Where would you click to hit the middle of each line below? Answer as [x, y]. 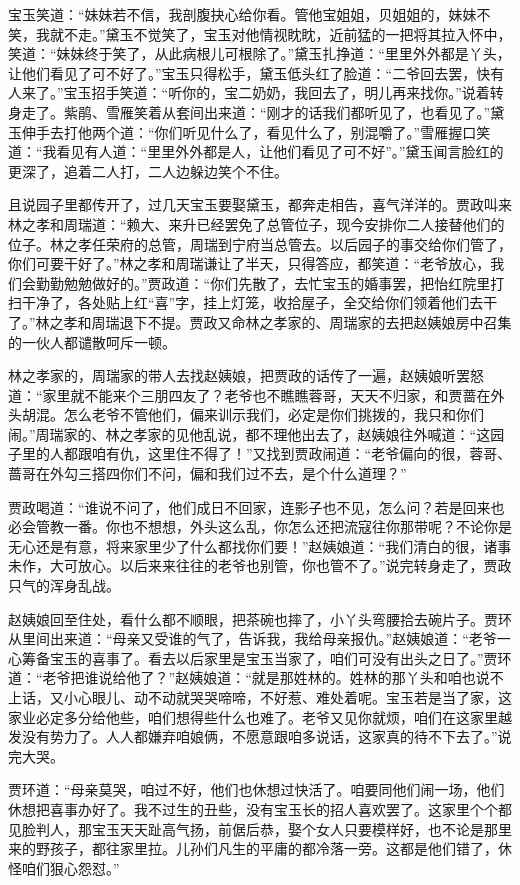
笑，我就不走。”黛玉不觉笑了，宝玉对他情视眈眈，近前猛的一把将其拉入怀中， [260, 33]
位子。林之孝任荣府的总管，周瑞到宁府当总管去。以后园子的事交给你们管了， [260, 243]
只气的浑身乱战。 [64, 585]
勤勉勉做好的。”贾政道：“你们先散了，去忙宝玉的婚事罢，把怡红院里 [270, 282]
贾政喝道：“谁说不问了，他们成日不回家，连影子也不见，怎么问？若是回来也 [256, 506]
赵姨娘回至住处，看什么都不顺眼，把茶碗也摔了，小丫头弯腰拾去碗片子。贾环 [260, 618]
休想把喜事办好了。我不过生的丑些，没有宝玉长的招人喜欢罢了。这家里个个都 [260, 808]
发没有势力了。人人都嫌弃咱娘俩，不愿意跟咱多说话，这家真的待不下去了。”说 [260, 736]
